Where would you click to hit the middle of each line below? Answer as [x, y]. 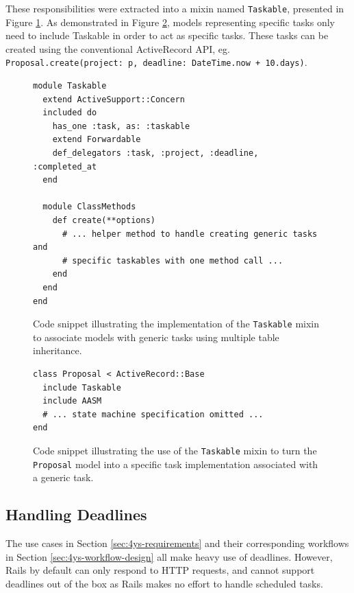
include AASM [72, 401]
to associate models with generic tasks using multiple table [156, 337]
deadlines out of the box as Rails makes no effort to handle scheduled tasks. [164, 583]
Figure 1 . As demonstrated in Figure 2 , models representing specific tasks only [170, 22]
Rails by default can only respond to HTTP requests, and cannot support [160, 570]
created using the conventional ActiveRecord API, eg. [118, 48]
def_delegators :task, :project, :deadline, [155, 153]
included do [70, 113]
